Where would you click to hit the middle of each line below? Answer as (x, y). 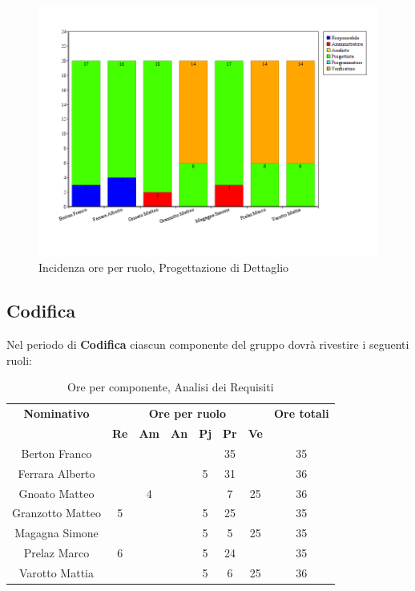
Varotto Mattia (56, 572)
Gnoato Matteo (56, 493)
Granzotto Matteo (56, 513)
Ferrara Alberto (56, 473)
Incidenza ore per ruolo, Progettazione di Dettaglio (164, 267)
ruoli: (19, 360)
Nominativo (56, 413)
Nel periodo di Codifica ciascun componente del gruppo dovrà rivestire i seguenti (208, 344)
